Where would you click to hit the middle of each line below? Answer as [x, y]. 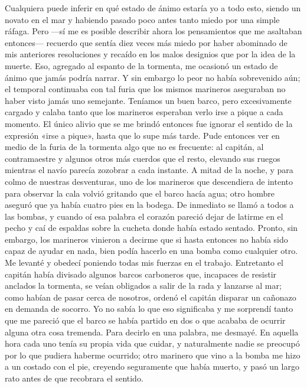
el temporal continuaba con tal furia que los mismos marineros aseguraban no [145, 89]
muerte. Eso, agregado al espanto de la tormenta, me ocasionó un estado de [141, 65]
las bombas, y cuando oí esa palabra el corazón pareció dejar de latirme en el [144, 216]
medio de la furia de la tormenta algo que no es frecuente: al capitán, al [134, 147]
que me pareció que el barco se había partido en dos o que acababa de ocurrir [145, 320]
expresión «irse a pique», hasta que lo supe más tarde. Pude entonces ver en [142, 135]
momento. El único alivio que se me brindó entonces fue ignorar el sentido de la [149, 123]
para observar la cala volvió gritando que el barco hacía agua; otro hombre [140, 193]
